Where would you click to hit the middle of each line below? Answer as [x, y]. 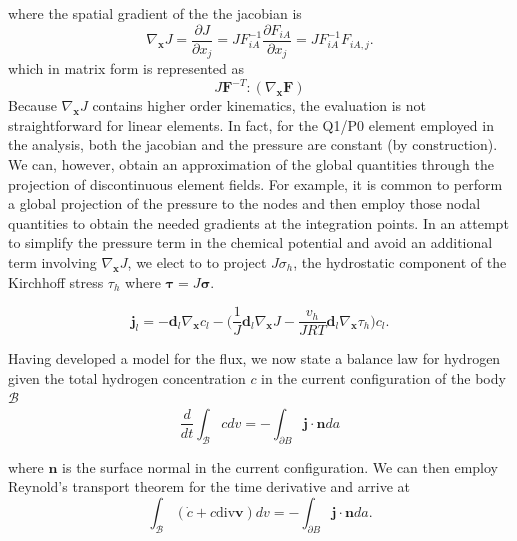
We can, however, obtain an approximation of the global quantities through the [251, 163]
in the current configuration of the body [383, 377]
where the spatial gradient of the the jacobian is [155, 13]
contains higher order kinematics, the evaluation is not [259, 105]
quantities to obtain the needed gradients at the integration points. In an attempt [258, 222]
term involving [52, 261]
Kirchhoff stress [56, 281]
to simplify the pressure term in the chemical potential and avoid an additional [250, 242]
